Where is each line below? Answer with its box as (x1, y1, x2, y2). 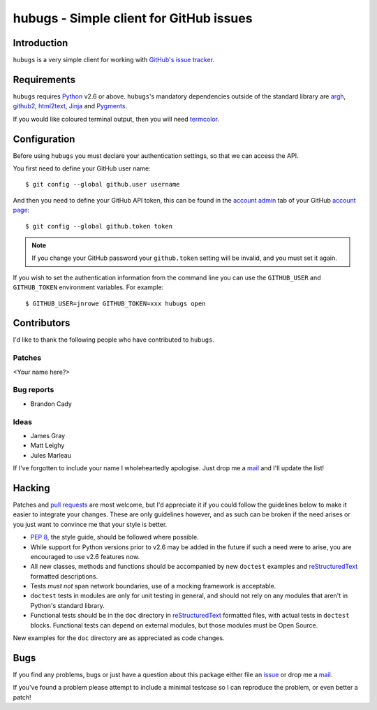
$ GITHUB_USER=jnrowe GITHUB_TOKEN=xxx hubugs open (25, 299, 206, 307)
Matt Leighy (30, 441, 65, 450)
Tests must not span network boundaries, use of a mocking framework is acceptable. (30, 582, 276, 591)
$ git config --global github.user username (25, 180, 181, 189)
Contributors (13, 317, 71, 329)
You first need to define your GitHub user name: (13, 164, 151, 173)
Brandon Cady (30, 399, 73, 408)
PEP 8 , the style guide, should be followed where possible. (30, 533, 199, 542)
